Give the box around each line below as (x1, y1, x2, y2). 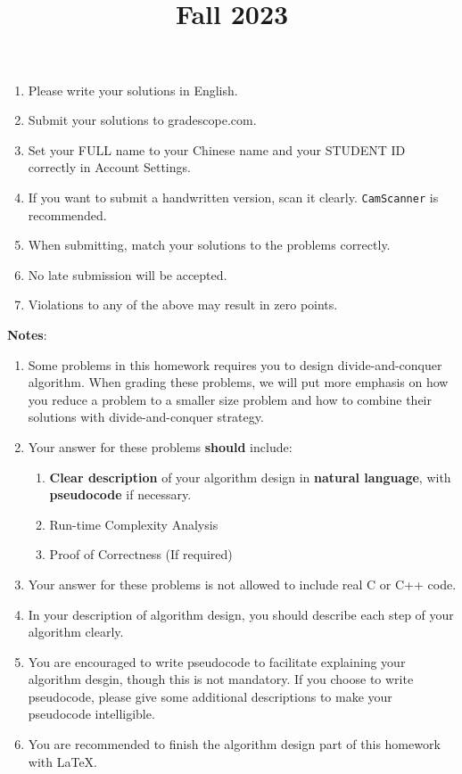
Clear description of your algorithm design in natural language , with (49, 467, 451, 486)
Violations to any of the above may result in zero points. (28, 295, 338, 314)
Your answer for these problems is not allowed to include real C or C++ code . (28, 574, 457, 593)
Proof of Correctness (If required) (49, 545, 233, 564)
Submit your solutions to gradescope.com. (28, 111, 257, 129)
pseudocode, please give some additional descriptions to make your (28, 687, 392, 705)
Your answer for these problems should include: (28, 437, 293, 456)
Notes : (7, 325, 47, 343)
